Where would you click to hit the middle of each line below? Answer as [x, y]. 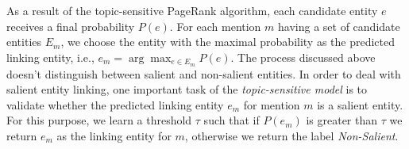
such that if [232, 120]
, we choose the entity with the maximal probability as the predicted [228, 42]
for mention [272, 104]
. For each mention [215, 26]
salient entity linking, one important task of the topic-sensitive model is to [187, 89]
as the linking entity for [114, 136]
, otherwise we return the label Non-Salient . [291, 136]
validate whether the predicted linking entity [115, 104]
